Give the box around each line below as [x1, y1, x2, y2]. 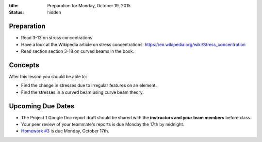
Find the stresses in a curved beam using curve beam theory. [21, 89, 144, 95]
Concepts [9, 61, 39, 69]
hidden [47, 10, 62, 15]
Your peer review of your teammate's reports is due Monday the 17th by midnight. [21, 121, 184, 128]
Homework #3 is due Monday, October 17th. [21, 128, 109, 134]
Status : [9, 10, 24, 15]
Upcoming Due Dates [9, 102, 75, 110]
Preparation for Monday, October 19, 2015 [47, 3, 131, 8]
